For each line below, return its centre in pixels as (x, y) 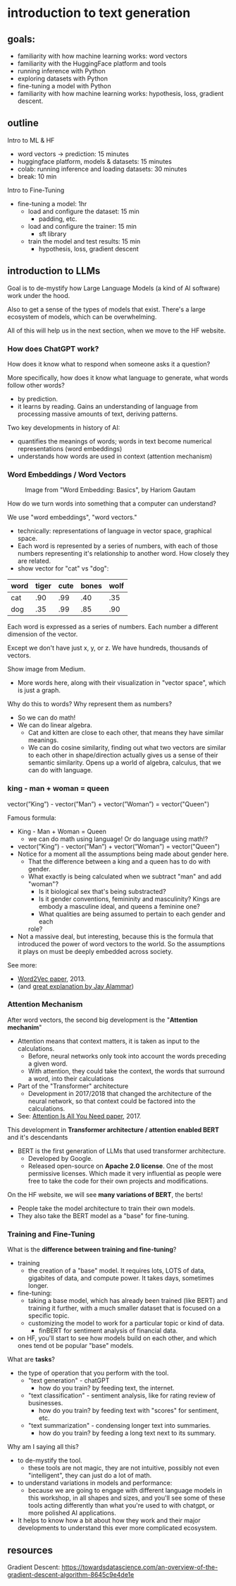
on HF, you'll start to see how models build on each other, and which (117, 1338)
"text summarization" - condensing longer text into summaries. (119, 1426)
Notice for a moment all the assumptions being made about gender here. (123, 854)
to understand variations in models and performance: (95, 1483)
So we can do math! (46, 717)
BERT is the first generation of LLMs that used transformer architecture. (122, 1151)
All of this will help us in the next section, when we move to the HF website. (117, 330)
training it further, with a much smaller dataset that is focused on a (124, 1308)
